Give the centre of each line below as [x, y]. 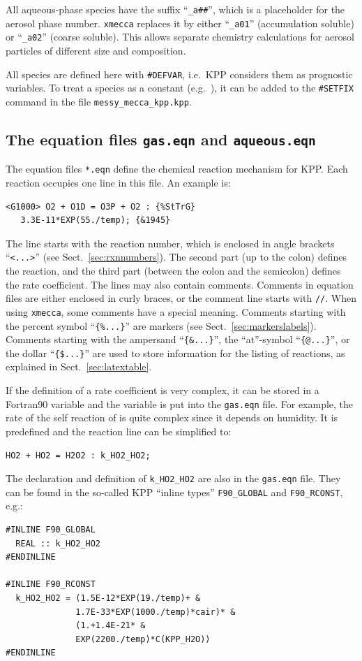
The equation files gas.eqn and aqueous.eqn [161, 139]
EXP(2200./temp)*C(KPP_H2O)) [143, 639]
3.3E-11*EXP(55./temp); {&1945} [96, 220]
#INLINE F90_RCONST [51, 584]
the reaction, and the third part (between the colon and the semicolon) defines [173, 270]
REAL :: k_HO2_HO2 [58, 543]
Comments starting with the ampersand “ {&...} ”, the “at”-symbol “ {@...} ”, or [178, 339]
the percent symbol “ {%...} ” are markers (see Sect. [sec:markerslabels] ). [161, 325]
